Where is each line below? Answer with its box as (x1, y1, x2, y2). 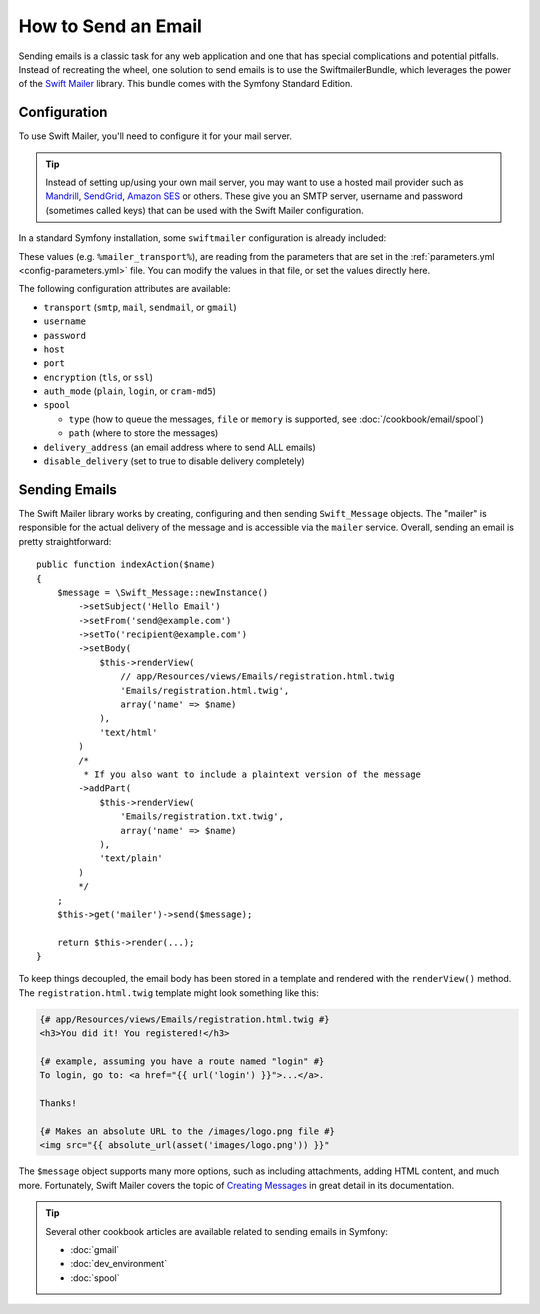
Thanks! (39, 1098, 77, 1109)
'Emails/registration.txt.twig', (120, 811, 285, 822)
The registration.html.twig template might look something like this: (18, 986, 320, 999)
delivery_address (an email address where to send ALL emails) (43, 441, 317, 453)
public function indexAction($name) (36, 559, 216, 570)
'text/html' (99, 726, 158, 738)
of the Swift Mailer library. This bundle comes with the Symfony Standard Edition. (18, 78, 354, 90)
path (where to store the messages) (68, 427, 219, 439)
